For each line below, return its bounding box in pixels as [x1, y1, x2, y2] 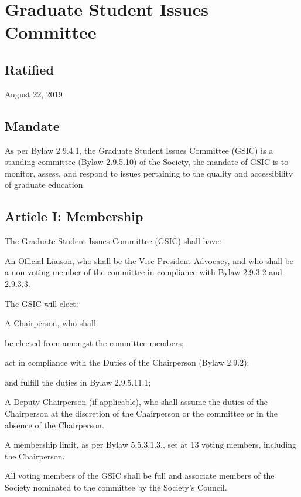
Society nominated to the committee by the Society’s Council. [5, 481, 227, 493]
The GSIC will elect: [5, 297, 78, 309]
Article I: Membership [5, 207, 143, 225]
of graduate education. [5, 178, 85, 191]
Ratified [5, 60, 54, 78]
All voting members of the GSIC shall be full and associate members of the [5, 469, 275, 482]
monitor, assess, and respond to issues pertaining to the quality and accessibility [5, 167, 293, 179]
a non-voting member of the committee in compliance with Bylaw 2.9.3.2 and [5, 266, 282, 278]
